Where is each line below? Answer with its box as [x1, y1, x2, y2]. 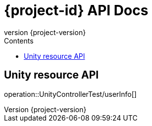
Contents [4, 36, 34, 45]
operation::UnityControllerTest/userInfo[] [4, 89, 137, 98]
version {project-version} [4, 28, 86, 37]
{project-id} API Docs [4, 2, 149, 19]
